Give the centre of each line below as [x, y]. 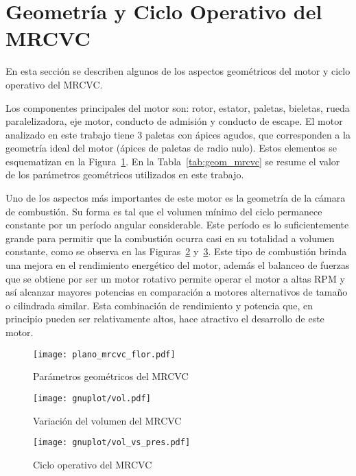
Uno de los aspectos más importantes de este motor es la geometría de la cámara [176, 198]
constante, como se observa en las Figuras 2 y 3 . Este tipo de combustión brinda [176, 251]
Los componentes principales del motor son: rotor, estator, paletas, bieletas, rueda [178, 107]
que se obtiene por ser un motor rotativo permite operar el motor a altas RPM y [175, 278]
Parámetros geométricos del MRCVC [111, 376]
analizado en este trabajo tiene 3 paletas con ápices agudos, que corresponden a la [178, 134]
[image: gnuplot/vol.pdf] [92, 398]
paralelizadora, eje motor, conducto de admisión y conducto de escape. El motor [174, 121]
